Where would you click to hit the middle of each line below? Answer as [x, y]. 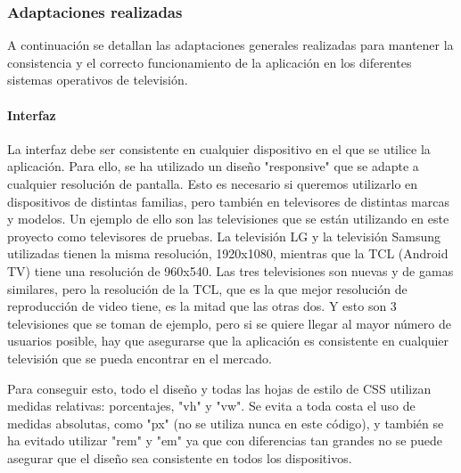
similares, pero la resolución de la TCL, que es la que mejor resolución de [207, 288]
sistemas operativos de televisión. [98, 80]
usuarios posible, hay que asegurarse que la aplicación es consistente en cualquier [228, 341]
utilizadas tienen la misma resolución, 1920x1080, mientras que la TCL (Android [228, 253]
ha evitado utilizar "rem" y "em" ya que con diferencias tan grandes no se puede [225, 440]
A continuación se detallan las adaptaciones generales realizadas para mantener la [230, 45]
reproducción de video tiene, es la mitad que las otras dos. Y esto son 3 [202, 306]
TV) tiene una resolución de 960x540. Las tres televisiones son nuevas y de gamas [230, 270]
